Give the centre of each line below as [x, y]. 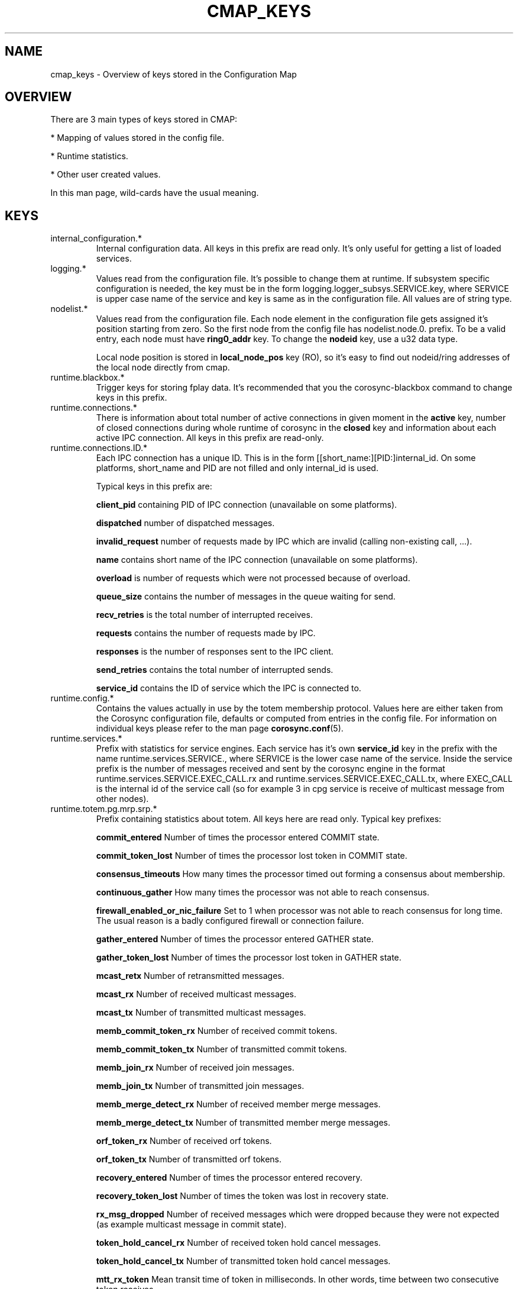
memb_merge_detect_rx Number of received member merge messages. [238, 1104]
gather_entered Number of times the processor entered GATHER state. [235, 939]
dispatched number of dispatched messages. [185, 523]
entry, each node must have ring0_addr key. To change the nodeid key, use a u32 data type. [277, 339]
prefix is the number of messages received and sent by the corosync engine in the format [271, 769]
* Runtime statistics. [89, 156]
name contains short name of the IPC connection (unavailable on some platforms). [257, 560]
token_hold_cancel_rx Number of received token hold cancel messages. [238, 1243]
